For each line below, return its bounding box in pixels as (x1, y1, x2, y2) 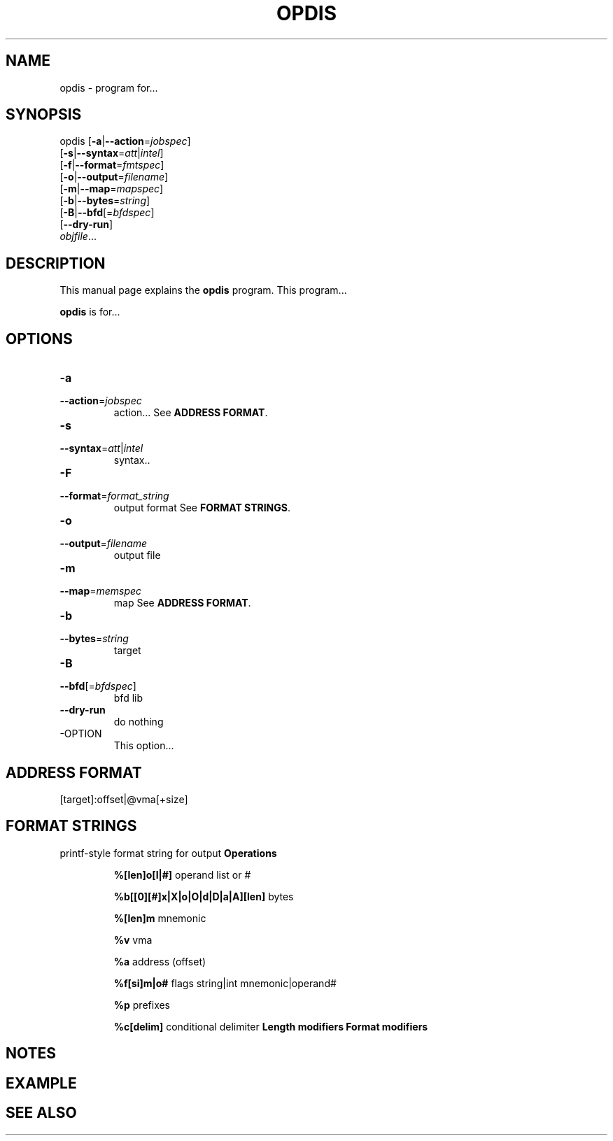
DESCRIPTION (6, 254, 106, 272)
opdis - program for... (59, 81, 158, 94)
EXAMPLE (6, 1074, 77, 1092)
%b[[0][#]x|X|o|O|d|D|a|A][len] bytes (113, 890, 294, 902)
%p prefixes (113, 998, 171, 1011)
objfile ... (59, 230, 97, 243)
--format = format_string (59, 490, 169, 502)
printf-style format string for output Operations (59, 846, 277, 859)
